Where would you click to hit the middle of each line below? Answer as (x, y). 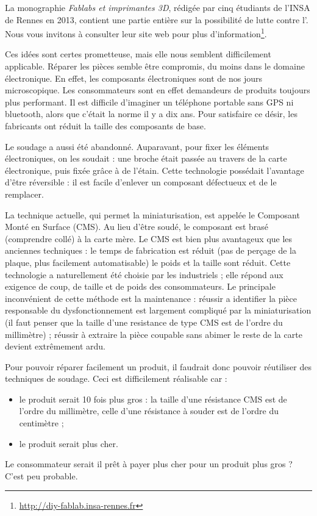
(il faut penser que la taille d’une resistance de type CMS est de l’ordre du (144, 322)
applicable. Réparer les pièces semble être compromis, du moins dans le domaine (155, 66)
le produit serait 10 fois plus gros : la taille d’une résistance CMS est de (153, 399)
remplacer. (24, 194)
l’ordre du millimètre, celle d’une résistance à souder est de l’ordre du (149, 411)
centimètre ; (41, 423)
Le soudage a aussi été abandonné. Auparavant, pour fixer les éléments (137, 146)
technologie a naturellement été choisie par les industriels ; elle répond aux (144, 274)
